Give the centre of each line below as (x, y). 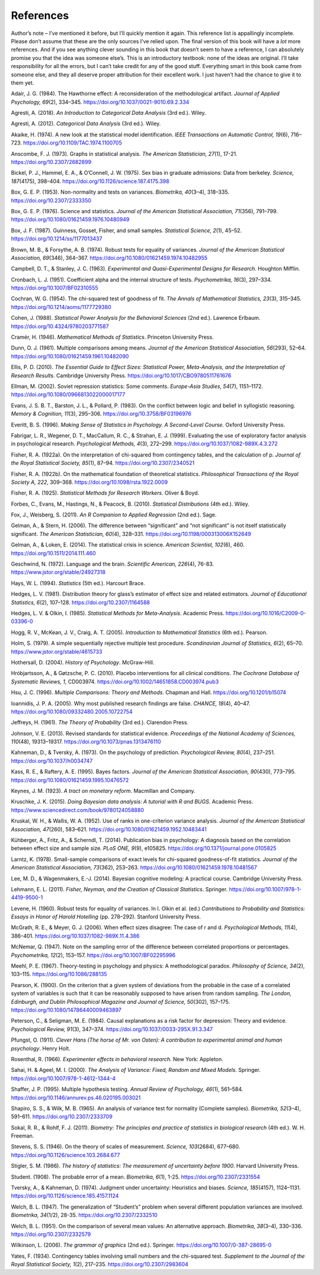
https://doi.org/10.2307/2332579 (51, 1234)
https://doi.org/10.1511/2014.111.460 (53, 553)
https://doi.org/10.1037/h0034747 (52, 760)
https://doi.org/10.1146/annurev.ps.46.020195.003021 (76, 1097)
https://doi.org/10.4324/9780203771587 (60, 326)
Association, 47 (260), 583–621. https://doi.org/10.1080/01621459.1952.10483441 (109, 829)
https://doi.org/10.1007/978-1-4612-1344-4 (63, 1078)
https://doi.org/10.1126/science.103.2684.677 (65, 1155)
